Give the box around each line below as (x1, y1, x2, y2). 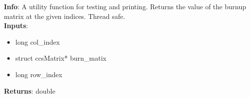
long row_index (15, 69, 62, 79)
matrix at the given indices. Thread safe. (4, 11, 125, 21)
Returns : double (4, 85, 55, 96)
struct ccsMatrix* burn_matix (15, 53, 107, 63)
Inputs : (4, 20, 28, 31)
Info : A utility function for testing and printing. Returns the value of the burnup (4, 1, 246, 11)
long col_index (15, 36, 60, 47)
